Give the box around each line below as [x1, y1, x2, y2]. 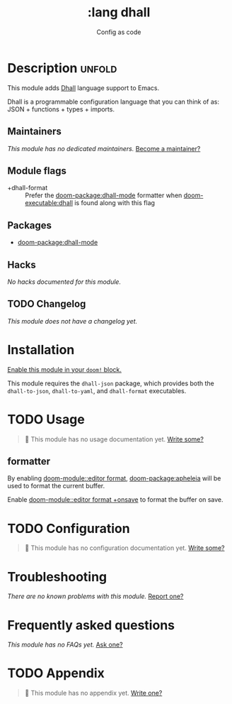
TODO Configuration [7, 520, 130, 537]
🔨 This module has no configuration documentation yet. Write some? [24, 544, 225, 552]
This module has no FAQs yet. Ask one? [7, 640, 123, 649]
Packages [7, 219, 52, 231]
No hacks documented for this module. [7, 277, 122, 286]
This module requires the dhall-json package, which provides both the [7, 379, 214, 387]
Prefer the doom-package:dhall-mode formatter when [25, 191, 182, 199]
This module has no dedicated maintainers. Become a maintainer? [7, 144, 201, 153]
